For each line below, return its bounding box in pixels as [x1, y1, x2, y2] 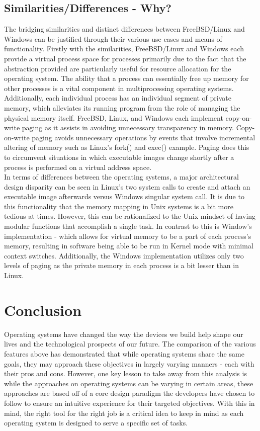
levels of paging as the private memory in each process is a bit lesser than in [4, 260, 239, 271]
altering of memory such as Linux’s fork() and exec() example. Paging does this [4, 142, 249, 152]
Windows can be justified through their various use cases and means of [4, 33, 222, 44]
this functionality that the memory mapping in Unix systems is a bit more [4, 201, 233, 211]
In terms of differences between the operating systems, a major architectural [4, 171, 239, 182]
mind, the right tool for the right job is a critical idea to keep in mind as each [4, 407, 244, 418]
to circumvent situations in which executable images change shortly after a [4, 151, 234, 162]
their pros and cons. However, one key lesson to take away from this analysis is [4, 368, 247, 379]
